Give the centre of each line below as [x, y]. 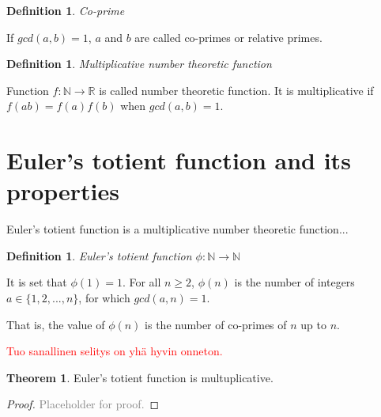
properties [63, 191]
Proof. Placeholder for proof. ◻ [83, 404]
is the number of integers [294, 282]
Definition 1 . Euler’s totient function [99, 255]
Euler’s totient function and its [179, 160]
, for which [104, 298]
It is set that [37, 282]
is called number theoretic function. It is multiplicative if [236, 90]
